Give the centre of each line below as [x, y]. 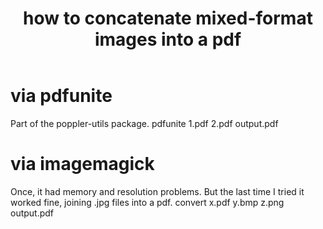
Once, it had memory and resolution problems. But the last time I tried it [157, 191]
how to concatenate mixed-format [168, 18]
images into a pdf [168, 39]
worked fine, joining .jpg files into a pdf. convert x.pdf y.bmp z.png [147, 202]
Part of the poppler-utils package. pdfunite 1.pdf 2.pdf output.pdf [144, 123]
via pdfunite [61, 96]
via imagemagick [82, 164]
